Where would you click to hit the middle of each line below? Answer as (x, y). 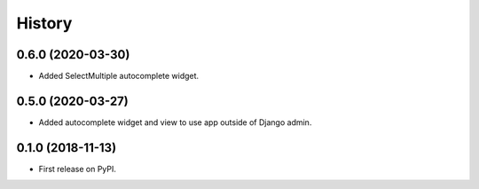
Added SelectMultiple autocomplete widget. (119, 76)
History (44, 23)
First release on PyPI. (78, 169)
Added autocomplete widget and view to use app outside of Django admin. (175, 122)
